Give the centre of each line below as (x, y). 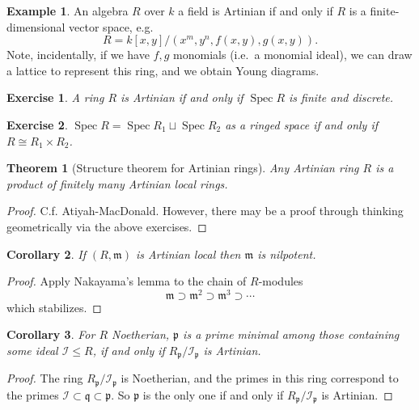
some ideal (32, 350)
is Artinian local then (188, 254)
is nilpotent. (287, 254)
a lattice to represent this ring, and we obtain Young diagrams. (163, 70)
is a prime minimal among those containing (291, 334)
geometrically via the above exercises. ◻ (107, 226)
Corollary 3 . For (51, 334)
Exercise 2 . (37, 124)
